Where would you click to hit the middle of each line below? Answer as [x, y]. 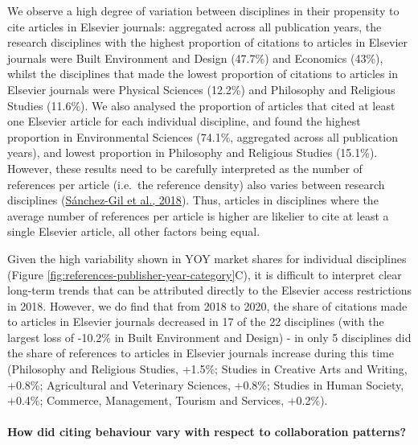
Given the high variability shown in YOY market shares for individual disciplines [207, 258]
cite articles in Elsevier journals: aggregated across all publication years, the [195, 26]
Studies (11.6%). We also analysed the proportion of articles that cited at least [201, 105]
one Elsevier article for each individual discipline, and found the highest [184, 121]
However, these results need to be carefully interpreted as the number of [185, 168]
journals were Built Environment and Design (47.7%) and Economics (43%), [195, 58]
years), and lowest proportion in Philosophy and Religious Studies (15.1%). [193, 152]
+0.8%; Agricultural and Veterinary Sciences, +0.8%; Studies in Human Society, [206, 384]
